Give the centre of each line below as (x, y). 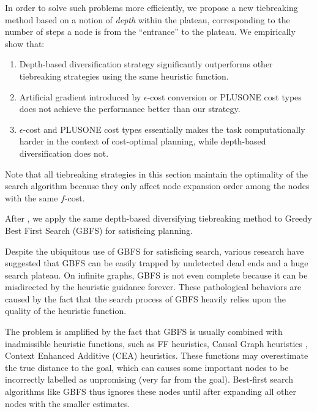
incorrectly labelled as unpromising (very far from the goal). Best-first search (149, 379)
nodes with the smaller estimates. (68, 403)
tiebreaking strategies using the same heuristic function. (124, 76)
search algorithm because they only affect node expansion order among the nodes (157, 186)
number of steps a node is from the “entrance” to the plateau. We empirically (150, 32)
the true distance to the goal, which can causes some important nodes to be (147, 367)
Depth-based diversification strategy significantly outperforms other (146, 64)
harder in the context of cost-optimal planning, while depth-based (143, 141)
